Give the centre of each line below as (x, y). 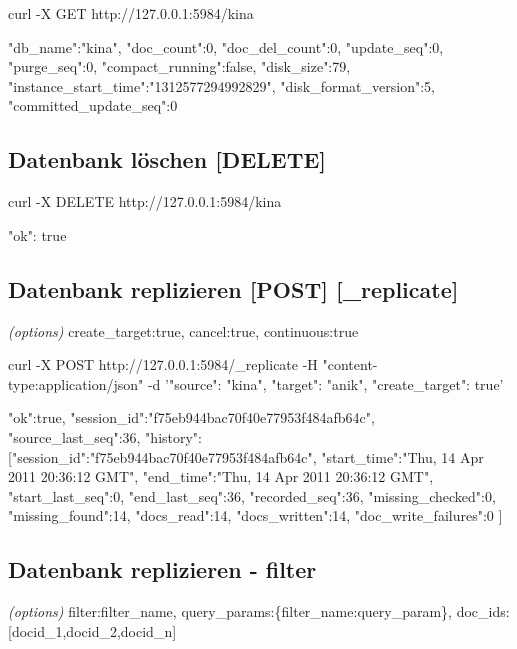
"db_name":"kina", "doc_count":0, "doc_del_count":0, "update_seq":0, (226, 46)
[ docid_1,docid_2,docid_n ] (92, 630)
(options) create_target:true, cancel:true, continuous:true (183, 330)
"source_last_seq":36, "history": (105, 436)
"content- (350, 364)
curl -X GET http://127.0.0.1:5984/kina (131, 13)
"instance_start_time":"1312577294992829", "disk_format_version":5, (221, 85)
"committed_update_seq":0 (93, 105)
